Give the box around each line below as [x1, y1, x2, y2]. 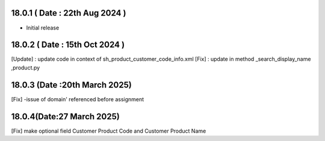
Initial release [26, 24, 60, 31]
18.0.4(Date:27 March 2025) [11, 111, 120, 122]
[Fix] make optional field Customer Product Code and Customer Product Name [11, 127, 206, 134]
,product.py [11, 64, 40, 71]
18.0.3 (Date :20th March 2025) [11, 80, 132, 90]
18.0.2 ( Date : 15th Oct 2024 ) [11, 40, 125, 50]
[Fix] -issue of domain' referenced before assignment [11, 95, 144, 102]
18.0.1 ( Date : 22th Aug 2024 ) [11, 8, 126, 18]
